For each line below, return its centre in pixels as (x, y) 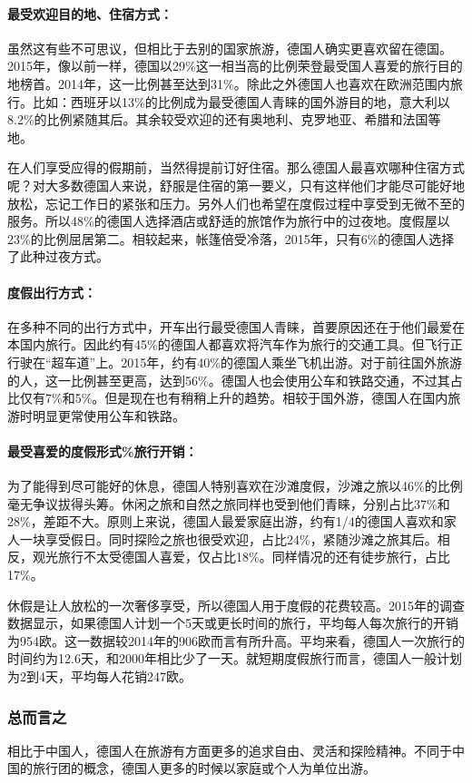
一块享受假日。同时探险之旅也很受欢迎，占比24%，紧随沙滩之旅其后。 (228, 538)
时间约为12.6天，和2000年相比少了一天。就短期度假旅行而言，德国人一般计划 (235, 658)
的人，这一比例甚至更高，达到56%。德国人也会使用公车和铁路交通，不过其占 (235, 380)
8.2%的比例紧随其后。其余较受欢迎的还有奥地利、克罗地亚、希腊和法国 (218, 119)
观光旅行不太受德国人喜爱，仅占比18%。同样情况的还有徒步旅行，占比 (241, 557)
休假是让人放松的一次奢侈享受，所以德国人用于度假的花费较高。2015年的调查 (236, 605)
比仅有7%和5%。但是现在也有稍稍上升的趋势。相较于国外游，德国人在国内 (228, 398)
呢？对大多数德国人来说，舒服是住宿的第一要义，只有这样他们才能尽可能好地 (236, 185)
